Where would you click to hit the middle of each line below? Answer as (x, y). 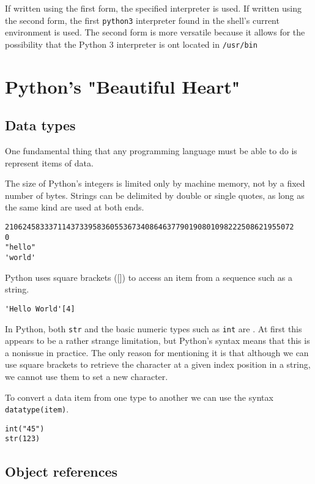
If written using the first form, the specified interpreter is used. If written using (153, 8)
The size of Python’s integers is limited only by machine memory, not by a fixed (155, 183)
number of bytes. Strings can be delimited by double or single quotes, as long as (155, 195)
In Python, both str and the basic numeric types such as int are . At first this (154, 328)
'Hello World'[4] (40, 309)
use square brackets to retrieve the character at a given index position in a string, (158, 364)
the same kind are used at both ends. (75, 207)
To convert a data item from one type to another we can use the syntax (139, 397)
